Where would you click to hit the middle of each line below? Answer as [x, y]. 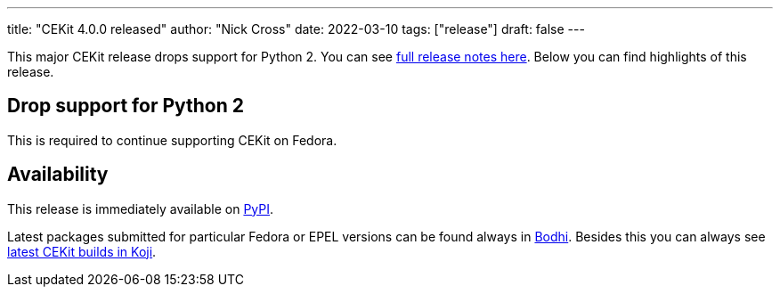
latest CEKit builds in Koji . [82, 251]
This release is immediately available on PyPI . [141, 208]
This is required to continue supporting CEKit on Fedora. [172, 140]
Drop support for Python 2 [126, 106]
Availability [58, 175]
